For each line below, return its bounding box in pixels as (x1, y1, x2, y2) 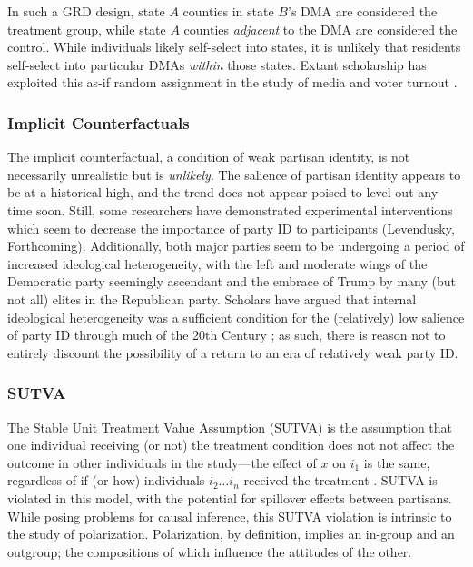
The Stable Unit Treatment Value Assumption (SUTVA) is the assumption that (7, 417, 453, 436)
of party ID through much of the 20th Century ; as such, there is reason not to (7, 325, 446, 344)
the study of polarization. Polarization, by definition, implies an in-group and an (7, 524, 455, 543)
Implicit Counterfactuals (7, 111, 190, 134)
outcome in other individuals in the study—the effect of (7, 453, 317, 472)
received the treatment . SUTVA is (243, 471, 438, 490)
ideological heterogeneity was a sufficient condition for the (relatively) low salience (7, 307, 465, 326)
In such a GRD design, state (7, 2, 165, 20)
